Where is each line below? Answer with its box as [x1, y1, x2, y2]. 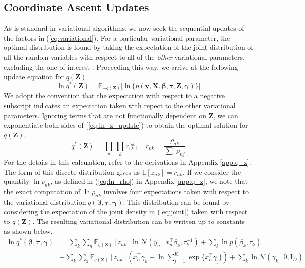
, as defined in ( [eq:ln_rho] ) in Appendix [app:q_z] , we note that [50, 176, 248, 186]
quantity [4, 176, 30, 186]
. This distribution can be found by [123, 196, 230, 207]
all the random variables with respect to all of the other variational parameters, [4, 51, 245, 62]
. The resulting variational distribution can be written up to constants [32, 216, 245, 226]
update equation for [4, 71, 64, 82]
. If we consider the [182, 166, 241, 177]
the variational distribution [4, 196, 86, 207]
